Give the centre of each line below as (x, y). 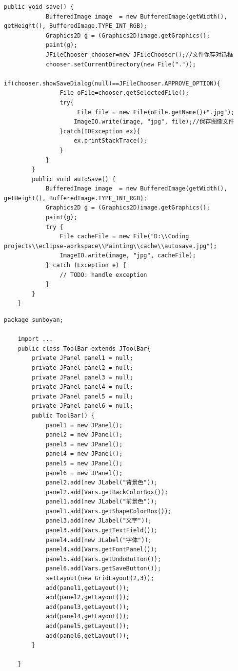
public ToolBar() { (63, 415)
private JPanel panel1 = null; (82, 358)
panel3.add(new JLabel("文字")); (99, 521)
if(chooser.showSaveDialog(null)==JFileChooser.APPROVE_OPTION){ (112, 83)
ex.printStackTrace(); (110, 141)
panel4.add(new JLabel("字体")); (99, 540)
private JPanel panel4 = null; (82, 387)
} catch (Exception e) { (86, 265)
